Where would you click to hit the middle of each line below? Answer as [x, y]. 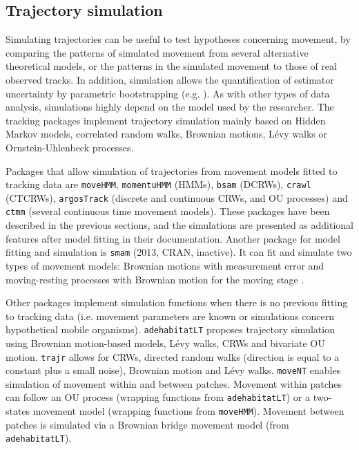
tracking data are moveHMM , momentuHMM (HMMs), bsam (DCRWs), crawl [158, 184]
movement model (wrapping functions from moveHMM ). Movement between [188, 411]
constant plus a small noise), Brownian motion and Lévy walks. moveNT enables [173, 370]
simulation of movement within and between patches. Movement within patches [174, 383]
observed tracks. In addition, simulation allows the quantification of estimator [170, 79]
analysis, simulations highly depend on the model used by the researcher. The [170, 107]
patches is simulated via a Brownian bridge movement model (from [147, 424]
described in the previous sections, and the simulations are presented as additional [179, 225]
